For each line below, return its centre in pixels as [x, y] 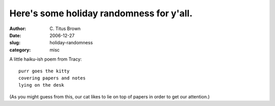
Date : [15, 35]
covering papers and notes [52, 78]
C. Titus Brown [65, 29]
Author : [18, 29]
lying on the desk [42, 85]
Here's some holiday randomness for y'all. [101, 13]
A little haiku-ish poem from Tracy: [46, 59]
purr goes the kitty [44, 71]
